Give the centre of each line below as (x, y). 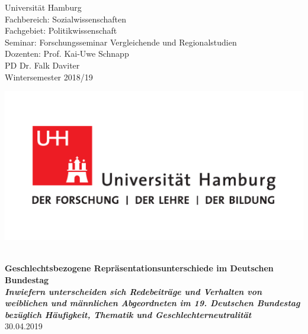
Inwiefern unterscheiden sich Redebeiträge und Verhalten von (134, 291)
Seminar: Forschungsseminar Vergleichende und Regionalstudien (121, 42)
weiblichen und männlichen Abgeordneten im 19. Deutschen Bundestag (153, 303)
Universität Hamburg (43, 7)
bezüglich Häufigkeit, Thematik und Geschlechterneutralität (128, 314)
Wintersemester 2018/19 (49, 77)
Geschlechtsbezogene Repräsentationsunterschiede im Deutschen (139, 268)
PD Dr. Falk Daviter (42, 65)
